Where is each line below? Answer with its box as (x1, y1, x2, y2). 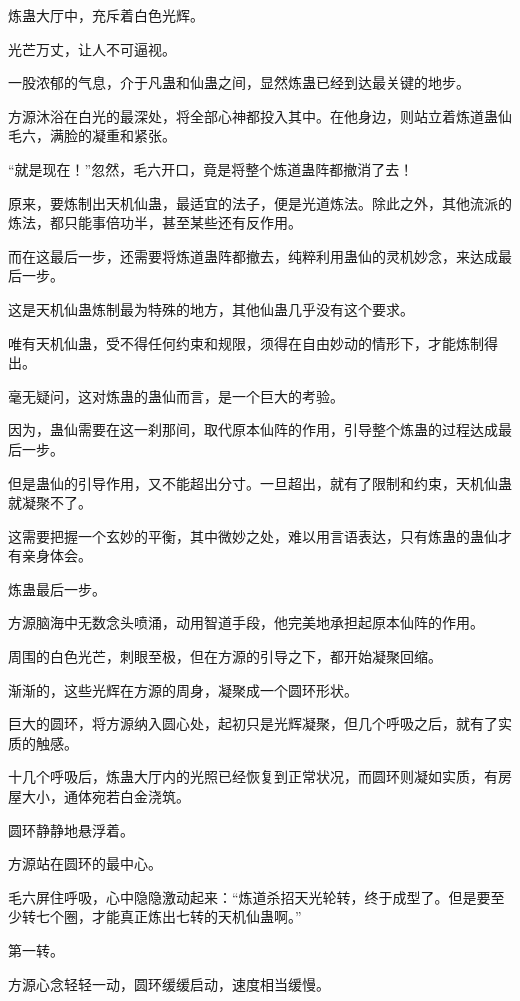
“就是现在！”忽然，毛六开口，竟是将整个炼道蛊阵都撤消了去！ (8, 158, 414, 179)
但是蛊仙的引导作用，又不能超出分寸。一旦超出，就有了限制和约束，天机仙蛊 (8, 472, 512, 493)
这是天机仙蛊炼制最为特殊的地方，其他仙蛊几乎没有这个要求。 (8, 298, 414, 319)
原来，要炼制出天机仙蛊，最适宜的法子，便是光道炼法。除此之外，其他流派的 (8, 192, 512, 213)
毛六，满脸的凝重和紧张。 (8, 125, 176, 146)
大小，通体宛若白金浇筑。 (21, 786, 190, 807)
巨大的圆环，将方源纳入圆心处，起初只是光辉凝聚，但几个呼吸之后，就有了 (8, 713, 498, 734)
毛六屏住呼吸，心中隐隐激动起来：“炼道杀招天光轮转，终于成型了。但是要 (8, 886, 491, 907)
